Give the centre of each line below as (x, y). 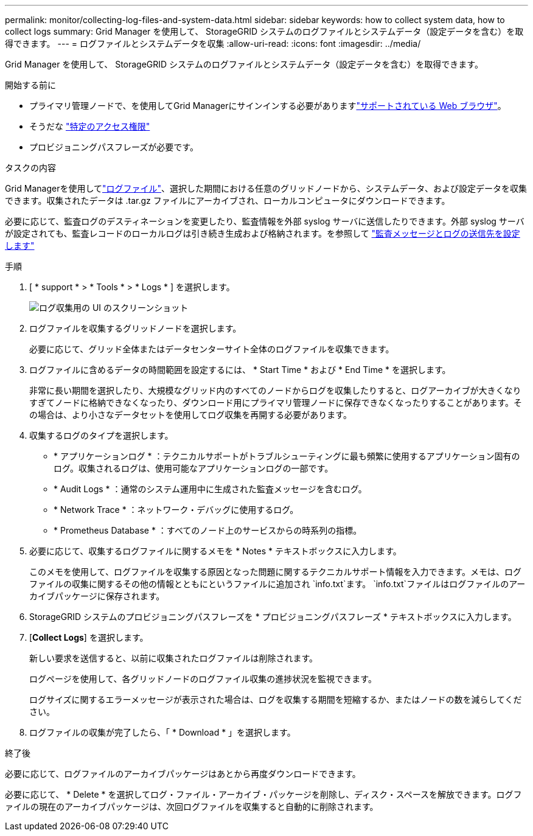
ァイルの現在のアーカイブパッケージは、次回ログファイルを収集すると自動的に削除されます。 (192, 806)
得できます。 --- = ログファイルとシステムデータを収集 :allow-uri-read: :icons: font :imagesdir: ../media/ (213, 44)
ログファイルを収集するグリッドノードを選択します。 (135, 328)
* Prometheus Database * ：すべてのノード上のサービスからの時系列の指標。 (208, 530)
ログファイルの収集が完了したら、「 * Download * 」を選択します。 (162, 732)
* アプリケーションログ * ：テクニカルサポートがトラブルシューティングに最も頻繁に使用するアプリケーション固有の (287, 456)
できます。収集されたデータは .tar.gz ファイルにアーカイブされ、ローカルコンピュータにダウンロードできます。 (228, 200)
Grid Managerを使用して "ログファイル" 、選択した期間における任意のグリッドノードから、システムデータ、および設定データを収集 (266, 188)
